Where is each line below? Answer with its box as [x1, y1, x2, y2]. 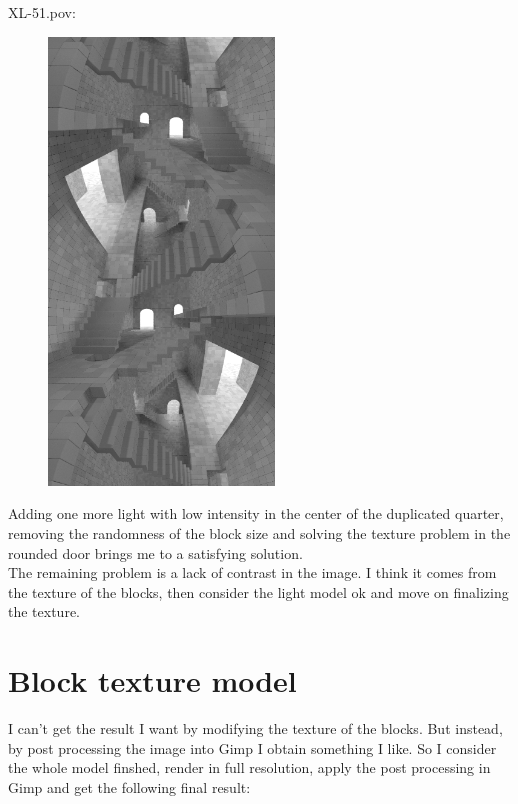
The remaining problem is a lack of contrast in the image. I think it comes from [8, 562, 497, 583]
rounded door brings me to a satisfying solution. [8, 542, 303, 563]
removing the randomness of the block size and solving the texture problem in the [8, 523, 511, 544]
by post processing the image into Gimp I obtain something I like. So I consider [8, 737, 497, 758]
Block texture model [8, 660, 297, 701]
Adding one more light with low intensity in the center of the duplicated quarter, [8, 503, 504, 524]
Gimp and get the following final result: [8, 776, 251, 797]
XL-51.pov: [8, 2, 76, 22]
